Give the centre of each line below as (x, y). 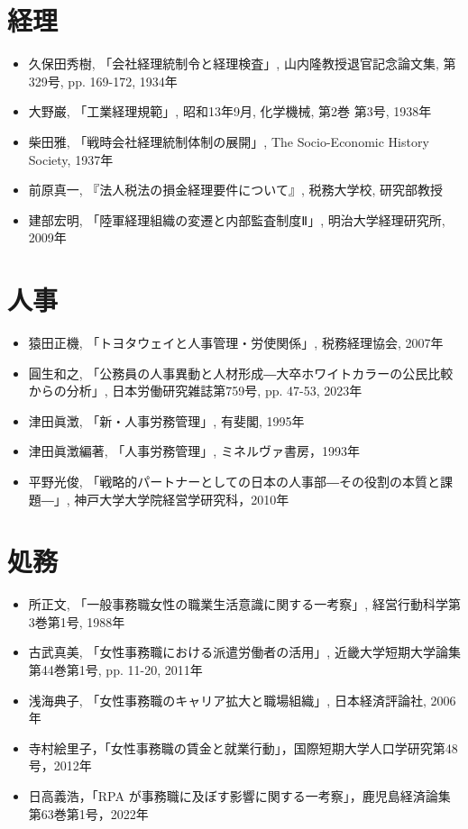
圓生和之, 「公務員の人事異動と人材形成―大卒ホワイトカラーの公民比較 (241, 373)
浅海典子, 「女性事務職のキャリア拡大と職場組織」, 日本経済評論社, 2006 (242, 700)
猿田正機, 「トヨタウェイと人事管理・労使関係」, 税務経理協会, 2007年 (236, 342)
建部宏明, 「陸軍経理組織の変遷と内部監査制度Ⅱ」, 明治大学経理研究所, (237, 219)
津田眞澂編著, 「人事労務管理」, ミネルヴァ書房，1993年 (194, 451)
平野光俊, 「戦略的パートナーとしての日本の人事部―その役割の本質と (234, 481)
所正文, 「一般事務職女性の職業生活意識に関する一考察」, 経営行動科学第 (244, 604)
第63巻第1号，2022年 (88, 813)
